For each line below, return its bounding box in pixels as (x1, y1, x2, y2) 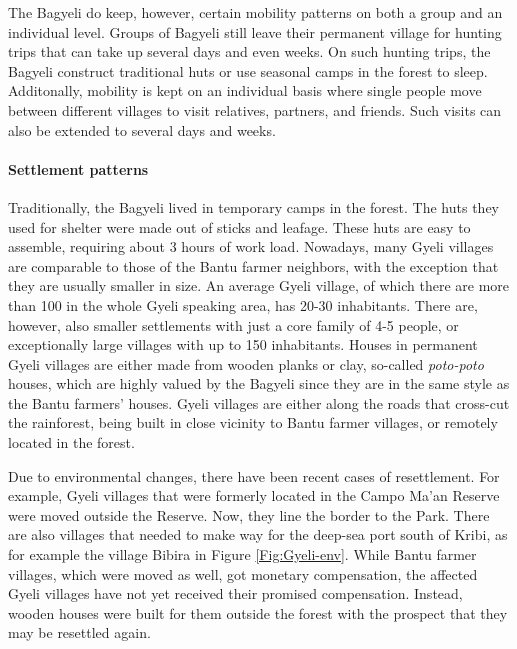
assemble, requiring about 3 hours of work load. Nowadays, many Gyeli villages (8, 236, 494, 257)
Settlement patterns (8, 158, 149, 179)
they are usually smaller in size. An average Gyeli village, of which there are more (8, 275, 510, 296)
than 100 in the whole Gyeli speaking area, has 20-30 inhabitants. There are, (8, 294, 478, 315)
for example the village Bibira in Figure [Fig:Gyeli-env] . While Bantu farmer (8, 544, 477, 565)
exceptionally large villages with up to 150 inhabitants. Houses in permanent (8, 334, 478, 355)
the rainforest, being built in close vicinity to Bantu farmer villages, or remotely (8, 412, 498, 433)
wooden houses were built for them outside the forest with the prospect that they (8, 602, 508, 623)
